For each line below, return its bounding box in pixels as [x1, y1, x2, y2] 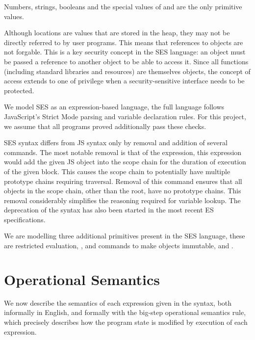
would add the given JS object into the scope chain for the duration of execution [4, 157, 246, 167]
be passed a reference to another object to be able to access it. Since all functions [4, 56, 249, 66]
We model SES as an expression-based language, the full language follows [4, 102, 225, 112]
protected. [4, 85, 34, 95]
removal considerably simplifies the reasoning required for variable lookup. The [4, 195, 241, 205]
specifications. [4, 214, 46, 224]
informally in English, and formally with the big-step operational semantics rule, [4, 307, 246, 317]
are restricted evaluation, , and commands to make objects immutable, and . [4, 240, 233, 251]
